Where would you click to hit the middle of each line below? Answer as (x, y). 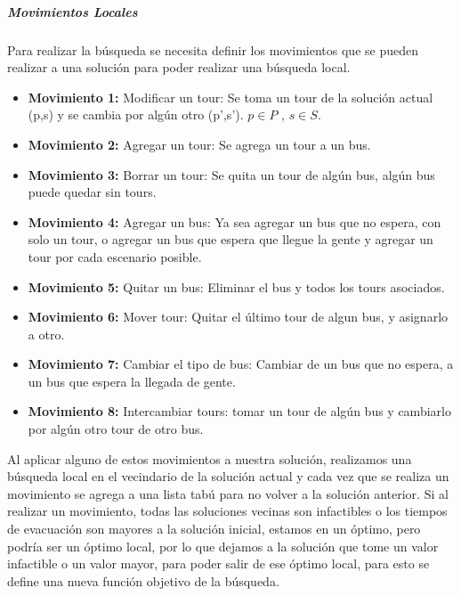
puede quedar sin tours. (92, 192)
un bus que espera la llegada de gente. (132, 381)
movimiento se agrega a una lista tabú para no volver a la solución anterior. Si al (228, 493)
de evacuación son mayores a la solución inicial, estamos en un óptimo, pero (214, 529)
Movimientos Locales (73, 11)
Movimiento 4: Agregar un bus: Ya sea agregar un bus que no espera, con (235, 221)
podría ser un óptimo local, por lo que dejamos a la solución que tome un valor (223, 546)
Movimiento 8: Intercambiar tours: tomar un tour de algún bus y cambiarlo (239, 411)
